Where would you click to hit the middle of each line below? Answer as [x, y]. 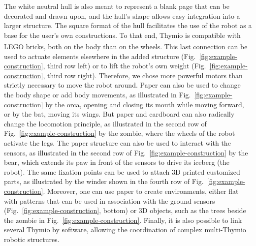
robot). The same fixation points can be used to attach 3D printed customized [122, 171]
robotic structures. [32, 239]
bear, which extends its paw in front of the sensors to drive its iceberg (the [117, 162]
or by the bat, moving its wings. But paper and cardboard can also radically [119, 114]
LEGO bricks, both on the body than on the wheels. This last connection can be [126, 46]
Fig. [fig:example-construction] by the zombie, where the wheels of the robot [120, 133]
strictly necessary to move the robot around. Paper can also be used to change [122, 85]
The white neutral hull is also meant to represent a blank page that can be [117, 6]
